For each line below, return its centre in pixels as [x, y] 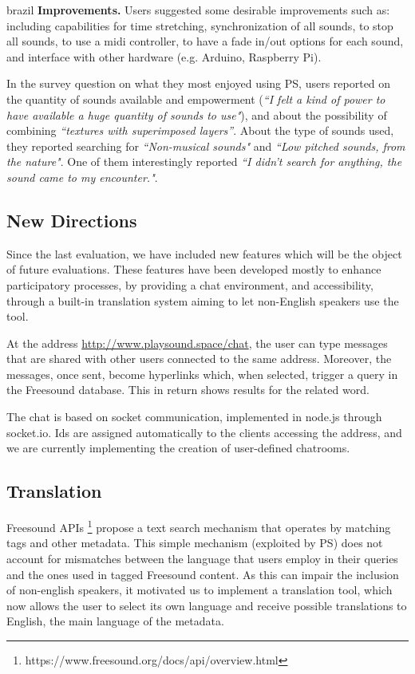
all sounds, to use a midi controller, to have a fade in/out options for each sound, [205, 41]
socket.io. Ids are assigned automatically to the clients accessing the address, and [204, 432]
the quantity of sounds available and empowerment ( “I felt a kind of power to [196, 99]
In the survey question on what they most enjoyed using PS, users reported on [199, 83]
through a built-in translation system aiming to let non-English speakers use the [203, 300]
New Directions [72, 220]
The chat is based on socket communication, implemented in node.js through [194, 417]
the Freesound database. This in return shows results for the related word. [188, 390]
